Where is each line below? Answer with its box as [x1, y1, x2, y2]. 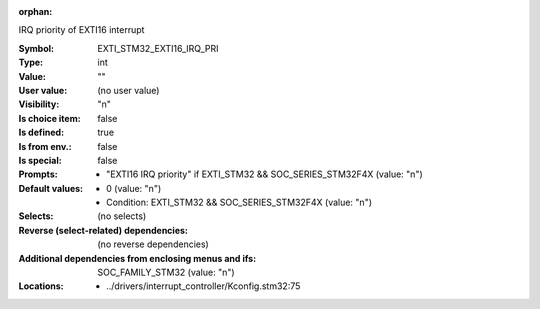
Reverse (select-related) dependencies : [18, 224, 189, 236]
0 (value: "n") [106, 182, 162, 194]
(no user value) [97, 84, 160, 96]
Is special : [18, 154, 62, 166]
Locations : [18, 280, 64, 292]
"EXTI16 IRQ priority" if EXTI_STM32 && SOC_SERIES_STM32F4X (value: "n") [106, 168, 424, 180]
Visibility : [18, 98, 60, 110]
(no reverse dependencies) [97, 238, 209, 250]
